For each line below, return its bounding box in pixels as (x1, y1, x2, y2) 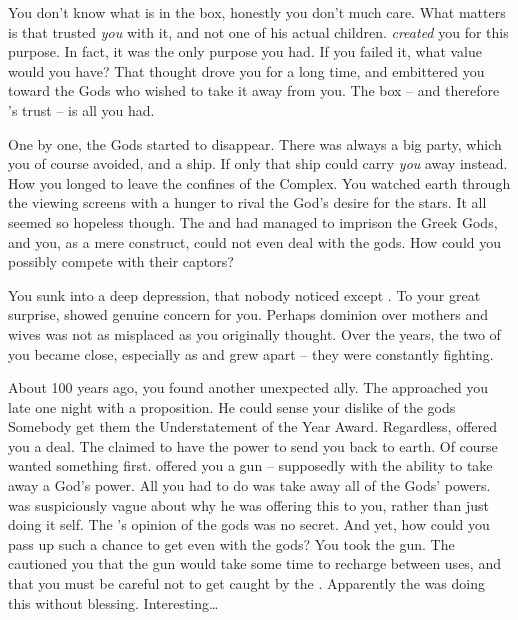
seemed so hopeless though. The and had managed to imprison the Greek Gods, (8, 211, 498, 232)
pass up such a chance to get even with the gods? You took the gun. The (8, 533, 455, 554)
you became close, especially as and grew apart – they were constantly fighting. (8, 343, 494, 364)
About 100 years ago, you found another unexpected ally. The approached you (8, 377, 489, 398)
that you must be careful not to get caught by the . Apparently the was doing (8, 573, 486, 594)
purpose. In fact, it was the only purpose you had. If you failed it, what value (8, 41, 483, 62)
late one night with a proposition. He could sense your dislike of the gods (8, 396, 456, 417)
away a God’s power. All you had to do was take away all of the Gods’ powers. (8, 475, 491, 496)
